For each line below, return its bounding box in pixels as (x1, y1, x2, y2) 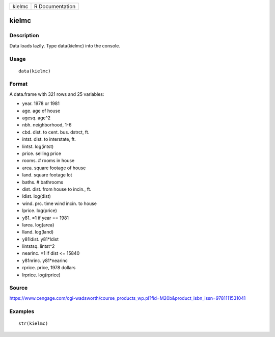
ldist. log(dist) (22, 193, 51, 199)
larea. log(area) (22, 222, 54, 228)
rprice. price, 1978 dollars (22, 265, 76, 271)
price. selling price (22, 150, 61, 157)
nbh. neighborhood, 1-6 (22, 122, 72, 128)
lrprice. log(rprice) (22, 272, 61, 278)
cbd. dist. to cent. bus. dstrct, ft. (22, 129, 90, 135)
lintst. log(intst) (22, 143, 54, 149)
